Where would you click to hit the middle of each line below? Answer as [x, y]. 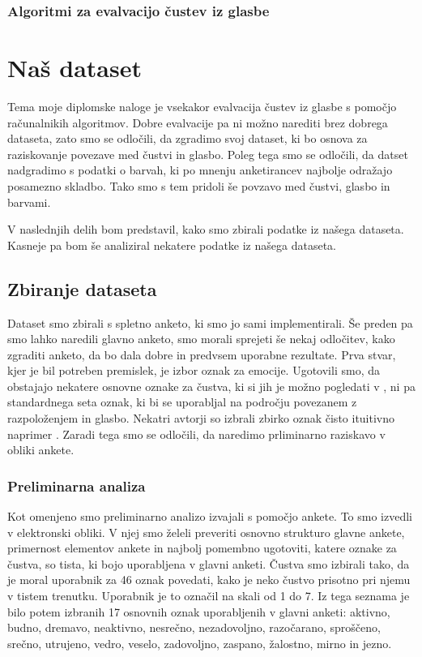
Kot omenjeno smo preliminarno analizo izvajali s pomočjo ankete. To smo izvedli [210, 516]
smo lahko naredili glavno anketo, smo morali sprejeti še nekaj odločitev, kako [201, 339]
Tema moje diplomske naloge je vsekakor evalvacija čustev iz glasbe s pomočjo [202, 106]
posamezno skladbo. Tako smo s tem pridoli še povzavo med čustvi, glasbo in [199, 185]
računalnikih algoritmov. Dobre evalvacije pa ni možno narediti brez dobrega [198, 122]
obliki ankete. [41, 450]
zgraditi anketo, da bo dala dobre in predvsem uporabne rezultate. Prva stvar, [202, 354]
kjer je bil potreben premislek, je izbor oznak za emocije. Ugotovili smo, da [194, 370]
